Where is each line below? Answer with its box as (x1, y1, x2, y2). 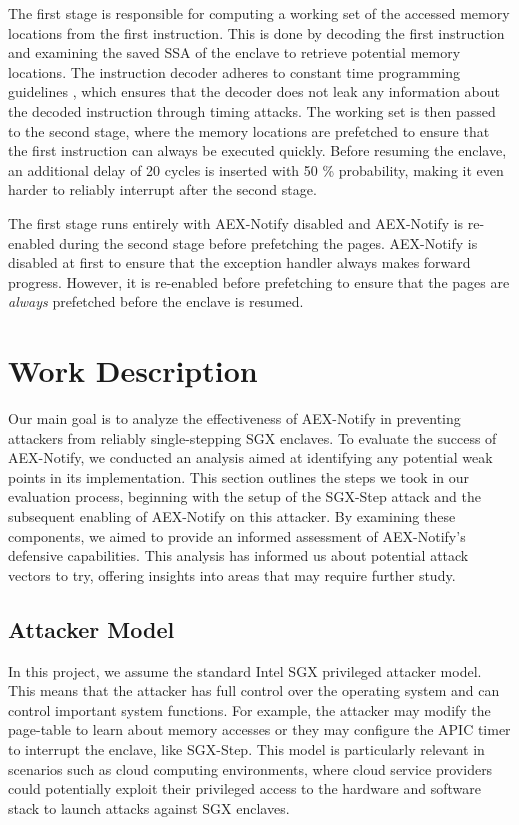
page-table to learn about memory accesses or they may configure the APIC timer (8, 719, 511, 740)
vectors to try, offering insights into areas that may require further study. (8, 564, 456, 585)
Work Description (8, 350, 258, 391)
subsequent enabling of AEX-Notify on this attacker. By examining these (8, 506, 456, 526)
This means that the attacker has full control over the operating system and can (8, 680, 500, 701)
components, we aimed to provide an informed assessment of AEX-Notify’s (8, 525, 466, 546)
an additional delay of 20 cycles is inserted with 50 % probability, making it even (8, 159, 504, 180)
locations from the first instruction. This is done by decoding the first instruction (8, 22, 505, 43)
